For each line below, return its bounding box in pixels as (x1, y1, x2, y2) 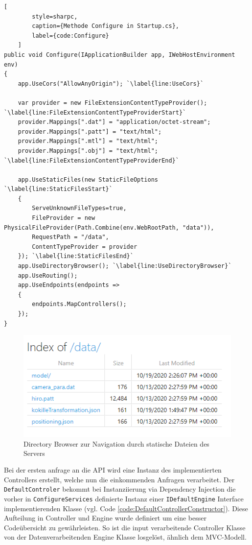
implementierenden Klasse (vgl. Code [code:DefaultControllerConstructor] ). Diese (4, 503, 248, 513)
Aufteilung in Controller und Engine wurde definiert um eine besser (4, 513, 206, 523)
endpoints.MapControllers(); (32, 301, 127, 308)
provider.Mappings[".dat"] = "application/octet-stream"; (18, 118, 211, 126)
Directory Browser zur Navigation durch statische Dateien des (23, 438, 209, 449)
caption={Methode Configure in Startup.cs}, (32, 23, 179, 30)
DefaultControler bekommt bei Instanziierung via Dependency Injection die (4, 484, 236, 494)
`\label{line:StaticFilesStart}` (4, 186, 113, 193)
